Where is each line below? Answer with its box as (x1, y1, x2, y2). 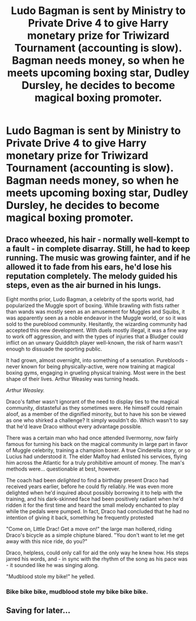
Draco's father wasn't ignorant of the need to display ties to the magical (6, 398, 180, 405)
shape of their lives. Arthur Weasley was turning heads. (6, 376, 140, 382)
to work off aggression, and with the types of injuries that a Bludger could (6, 333, 184, 340)
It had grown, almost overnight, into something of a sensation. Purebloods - (6, 357, 188, 363)
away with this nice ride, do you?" (6, 538, 88, 545)
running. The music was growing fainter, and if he (6, 253, 191, 263)
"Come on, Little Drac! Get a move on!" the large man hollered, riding (6, 526, 172, 532)
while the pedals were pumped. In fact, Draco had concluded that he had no (6, 508, 190, 514)
